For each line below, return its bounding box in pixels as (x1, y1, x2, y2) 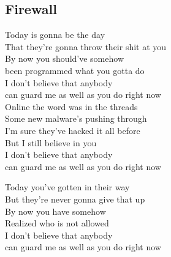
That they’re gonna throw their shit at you (5, 40, 167, 53)
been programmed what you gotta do (5, 64, 145, 76)
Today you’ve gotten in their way (5, 181, 130, 193)
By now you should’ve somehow (5, 52, 124, 65)
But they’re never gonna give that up (5, 192, 145, 205)
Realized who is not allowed (5, 217, 109, 229)
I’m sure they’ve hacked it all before (5, 124, 140, 136)
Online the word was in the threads (5, 100, 138, 113)
